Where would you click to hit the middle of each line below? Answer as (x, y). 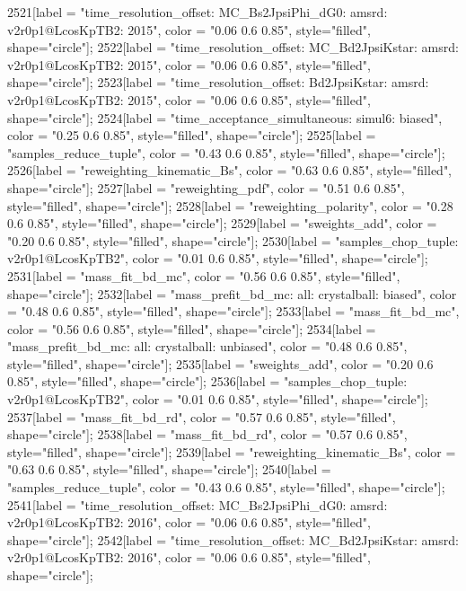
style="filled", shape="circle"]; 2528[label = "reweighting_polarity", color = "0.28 (230, 205)
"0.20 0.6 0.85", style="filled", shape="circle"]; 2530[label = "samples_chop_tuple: (233, 240)
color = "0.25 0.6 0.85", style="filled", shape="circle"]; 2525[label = (192, 135)
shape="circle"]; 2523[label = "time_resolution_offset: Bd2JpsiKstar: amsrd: (218, 82)
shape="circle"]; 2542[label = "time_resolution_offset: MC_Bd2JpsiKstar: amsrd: (233, 539)
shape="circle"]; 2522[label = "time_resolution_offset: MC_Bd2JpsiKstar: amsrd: (233, 47)
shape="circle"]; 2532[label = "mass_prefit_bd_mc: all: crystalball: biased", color (232, 293)
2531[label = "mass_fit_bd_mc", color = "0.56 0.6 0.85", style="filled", (204, 275)
